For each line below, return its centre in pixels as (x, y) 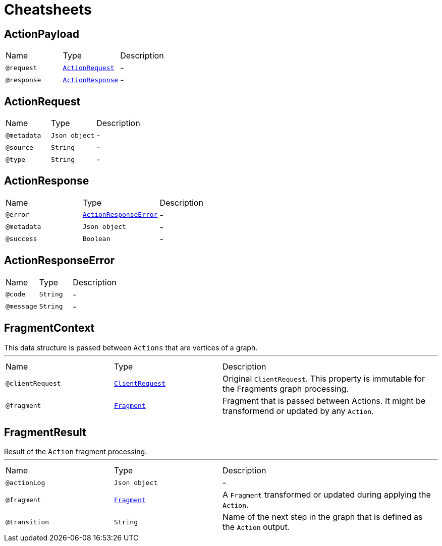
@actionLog (25, 482)
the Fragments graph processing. (286, 388)
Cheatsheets (48, 10)
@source (19, 147)
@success (21, 239)
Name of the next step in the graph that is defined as (323, 517)
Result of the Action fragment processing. (76, 452)
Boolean (96, 239)
